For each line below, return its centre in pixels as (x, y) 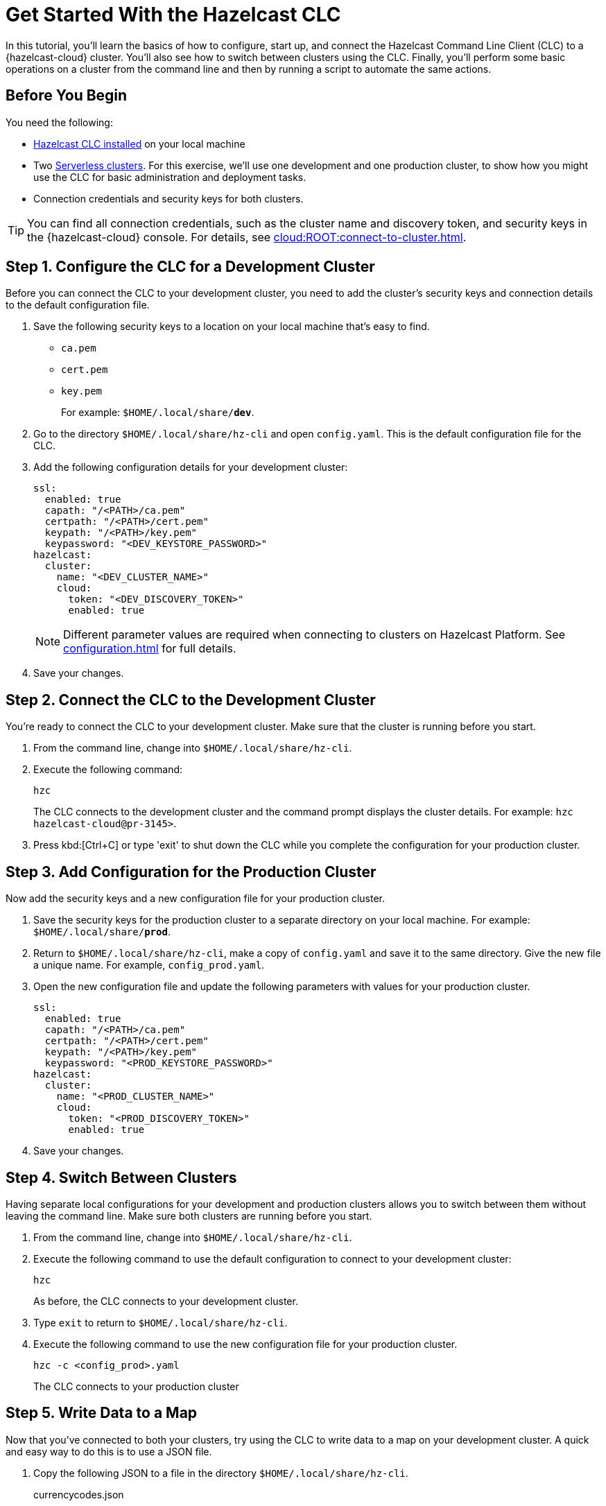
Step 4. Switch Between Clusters (121, 1177)
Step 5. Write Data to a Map (102, 1413)
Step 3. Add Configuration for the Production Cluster (191, 872)
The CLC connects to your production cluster (136, 1386)
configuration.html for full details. (150, 649)
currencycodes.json (79, 1494)
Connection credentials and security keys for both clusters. (168, 198)
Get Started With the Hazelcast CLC (173, 15)
